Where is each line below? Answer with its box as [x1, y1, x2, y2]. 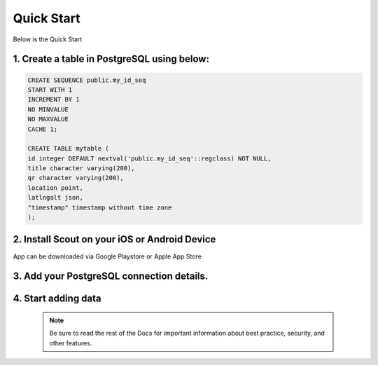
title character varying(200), [27, 165, 136, 172]
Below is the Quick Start [13, 35, 83, 43]
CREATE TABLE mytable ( [27, 144, 110, 153]
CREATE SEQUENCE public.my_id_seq [27, 76, 146, 84]
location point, [27, 184, 84, 192]
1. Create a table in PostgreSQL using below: [13, 53, 210, 65]
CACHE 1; [27, 125, 58, 133]
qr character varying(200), [27, 174, 124, 182]
